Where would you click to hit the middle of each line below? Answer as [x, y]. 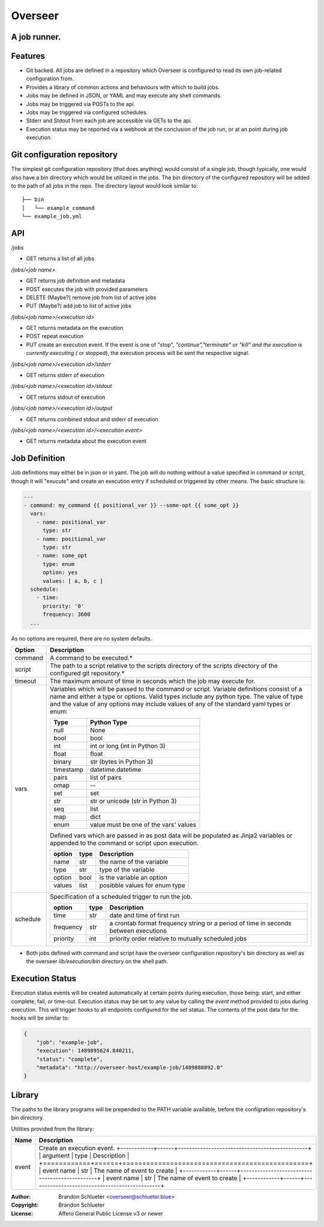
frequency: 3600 [67, 614]
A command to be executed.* [91, 658]
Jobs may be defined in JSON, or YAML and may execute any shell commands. [124, 95]
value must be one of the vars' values [143, 825]
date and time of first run [145, 915]
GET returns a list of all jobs [60, 258]
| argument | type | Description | [84, 1156]
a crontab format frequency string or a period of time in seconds [200, 923]
